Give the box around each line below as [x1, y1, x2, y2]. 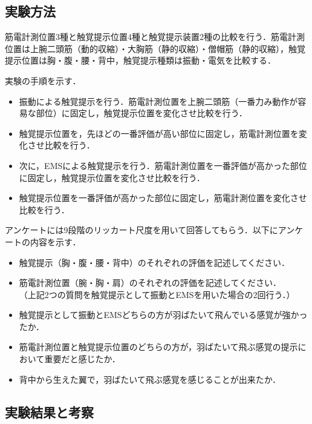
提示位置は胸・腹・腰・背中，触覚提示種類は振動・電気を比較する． [5, 54, 276, 67]
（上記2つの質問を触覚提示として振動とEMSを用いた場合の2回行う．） [19, 288, 295, 300]
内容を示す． [30, 235, 81, 248]
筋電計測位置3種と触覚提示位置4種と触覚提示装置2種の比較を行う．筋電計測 [5, 30, 305, 43]
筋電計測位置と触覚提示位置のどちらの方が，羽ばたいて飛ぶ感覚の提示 [19, 340, 298, 353]
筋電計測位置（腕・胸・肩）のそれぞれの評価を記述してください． [19, 276, 281, 289]
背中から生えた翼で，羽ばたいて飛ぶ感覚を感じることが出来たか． [19, 373, 281, 385]
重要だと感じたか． [44, 353, 120, 365]
